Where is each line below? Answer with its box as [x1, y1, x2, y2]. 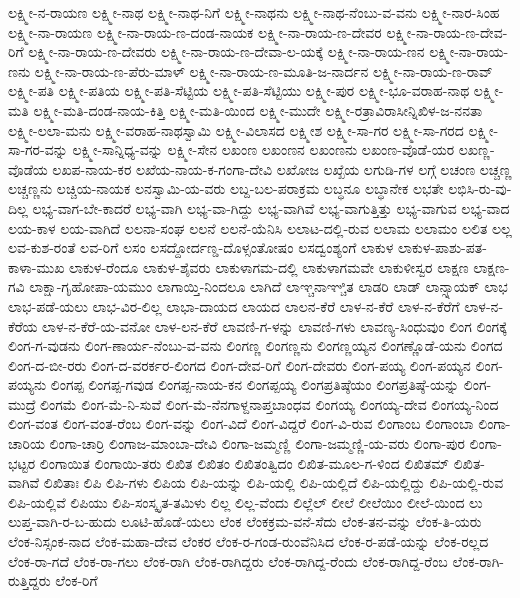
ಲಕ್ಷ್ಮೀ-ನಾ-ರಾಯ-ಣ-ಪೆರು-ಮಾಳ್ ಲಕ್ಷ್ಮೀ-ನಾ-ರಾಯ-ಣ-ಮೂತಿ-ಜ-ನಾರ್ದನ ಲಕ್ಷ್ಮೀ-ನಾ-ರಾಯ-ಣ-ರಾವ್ [34, 60, 493, 81]
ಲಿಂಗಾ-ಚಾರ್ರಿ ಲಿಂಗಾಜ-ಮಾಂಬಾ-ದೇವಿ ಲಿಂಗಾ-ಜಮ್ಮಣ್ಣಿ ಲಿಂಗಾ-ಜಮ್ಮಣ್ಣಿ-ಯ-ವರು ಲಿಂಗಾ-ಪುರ [49, 433, 465, 454]
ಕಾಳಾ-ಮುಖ [8, 256, 65, 277]
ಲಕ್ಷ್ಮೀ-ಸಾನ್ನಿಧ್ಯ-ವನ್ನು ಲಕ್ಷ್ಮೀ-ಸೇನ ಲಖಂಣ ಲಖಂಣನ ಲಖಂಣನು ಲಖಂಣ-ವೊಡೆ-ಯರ [72, 139, 455, 160]
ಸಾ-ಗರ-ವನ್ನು [8, 139, 68, 160]
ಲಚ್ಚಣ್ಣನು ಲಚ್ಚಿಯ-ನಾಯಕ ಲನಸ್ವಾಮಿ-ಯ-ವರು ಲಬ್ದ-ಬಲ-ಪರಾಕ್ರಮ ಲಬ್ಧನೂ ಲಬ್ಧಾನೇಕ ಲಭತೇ [8, 178, 444, 199]
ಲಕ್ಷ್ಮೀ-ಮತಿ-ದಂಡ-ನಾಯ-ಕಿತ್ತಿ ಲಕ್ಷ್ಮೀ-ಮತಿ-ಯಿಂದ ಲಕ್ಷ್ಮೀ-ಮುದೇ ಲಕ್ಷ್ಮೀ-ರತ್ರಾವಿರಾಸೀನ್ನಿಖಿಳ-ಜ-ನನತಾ [33, 99, 483, 120]
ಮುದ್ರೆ [8, 393, 36, 414]
